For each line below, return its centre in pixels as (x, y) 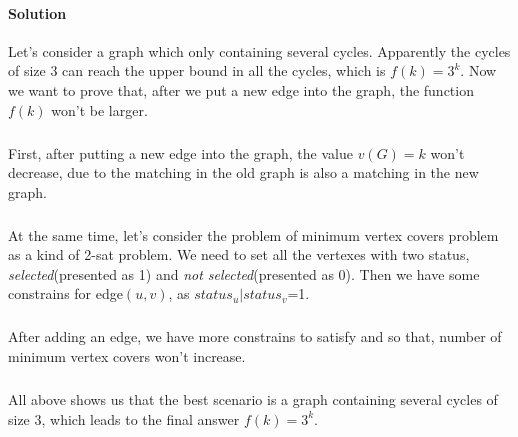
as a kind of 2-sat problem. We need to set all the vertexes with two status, (239, 254)
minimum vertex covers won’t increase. (127, 356)
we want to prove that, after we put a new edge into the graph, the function (241, 89)
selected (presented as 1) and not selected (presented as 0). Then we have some (244, 273)
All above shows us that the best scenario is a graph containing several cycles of (253, 399)
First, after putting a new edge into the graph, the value (180, 152)
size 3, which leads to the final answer (124, 418)
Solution (37, 12)
